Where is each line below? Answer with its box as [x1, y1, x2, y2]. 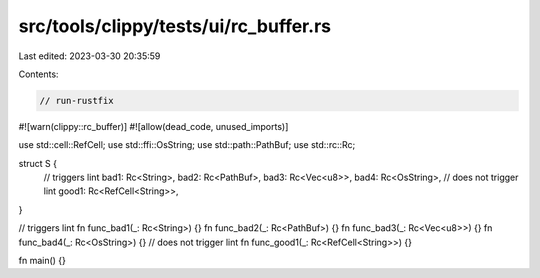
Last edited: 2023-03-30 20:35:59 [18, 50, 161, 62]
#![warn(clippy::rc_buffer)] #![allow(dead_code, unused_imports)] [18, 120, 289, 132]
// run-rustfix [39, 95, 114, 106]
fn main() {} [18, 255, 67, 267]
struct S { [18, 157, 57, 169]
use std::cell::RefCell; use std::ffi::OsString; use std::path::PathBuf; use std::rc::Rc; [18, 139, 356, 151]
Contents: [18, 68, 59, 80]
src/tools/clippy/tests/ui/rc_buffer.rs [18, 15, 332, 37]
